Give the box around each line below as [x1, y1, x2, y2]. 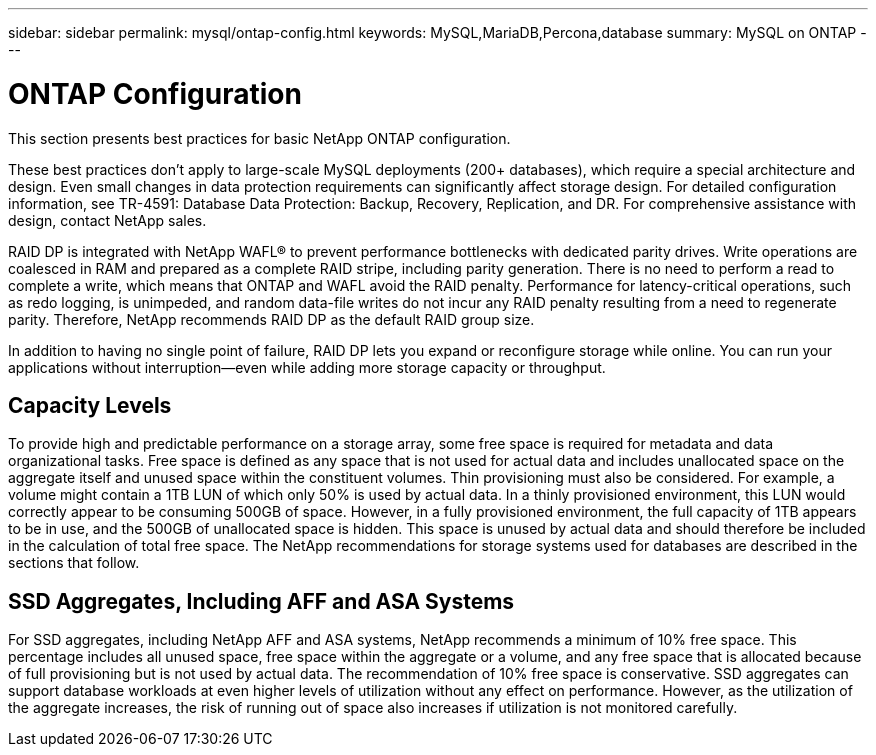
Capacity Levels [8, 392, 172, 418]
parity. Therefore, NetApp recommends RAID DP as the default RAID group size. [8, 310, 535, 328]
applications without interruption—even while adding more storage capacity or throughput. [8, 358, 606, 376]
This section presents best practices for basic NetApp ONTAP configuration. [8, 129, 511, 147]
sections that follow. [8, 554, 140, 572]
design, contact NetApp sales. [8, 211, 207, 229]
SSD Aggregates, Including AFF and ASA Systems [8, 588, 515, 614]
